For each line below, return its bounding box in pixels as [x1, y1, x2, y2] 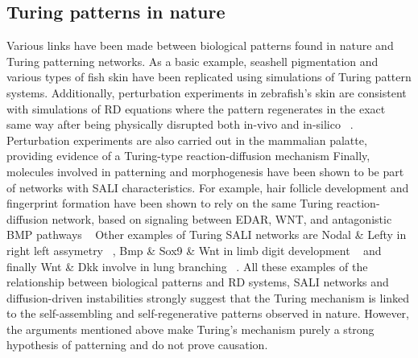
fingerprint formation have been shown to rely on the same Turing [6, 195, 333, 212]
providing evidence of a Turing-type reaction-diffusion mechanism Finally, [6, 147, 370, 164]
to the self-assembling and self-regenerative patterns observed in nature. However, [6, 305, 409, 322]
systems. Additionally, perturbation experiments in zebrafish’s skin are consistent [6, 84, 407, 101]
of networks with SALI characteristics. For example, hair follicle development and [6, 179, 409, 195]
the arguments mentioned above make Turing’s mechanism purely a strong [6, 320, 375, 337]
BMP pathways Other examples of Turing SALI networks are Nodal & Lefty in [6, 226, 407, 243]
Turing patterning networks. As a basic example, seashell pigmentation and [6, 52, 379, 69]
